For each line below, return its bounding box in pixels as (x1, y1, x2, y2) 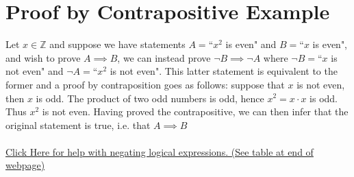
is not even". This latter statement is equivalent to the (110, 64, 338, 78)
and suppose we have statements (49, 37, 186, 51)
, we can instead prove (117, 50, 211, 64)
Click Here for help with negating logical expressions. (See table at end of (5, 144, 314, 158)
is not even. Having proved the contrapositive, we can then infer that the (42, 104, 349, 119)
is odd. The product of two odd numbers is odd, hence (36, 91, 264, 105)
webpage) (5, 158, 45, 172)
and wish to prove (5, 50, 81, 64)
